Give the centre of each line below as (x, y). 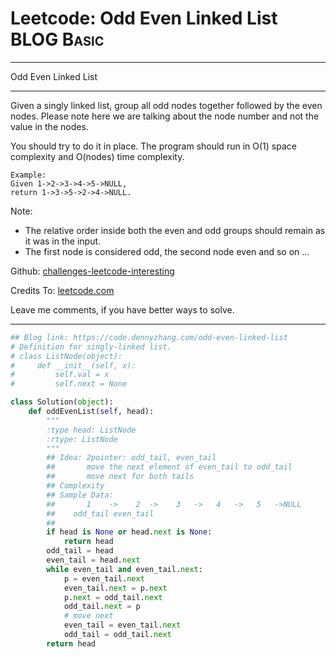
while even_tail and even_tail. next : (124, 569)
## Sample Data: (80, 495)
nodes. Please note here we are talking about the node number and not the (165, 116)
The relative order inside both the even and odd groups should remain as (175, 230)
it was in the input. (63, 241)
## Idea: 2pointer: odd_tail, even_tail (131, 458)
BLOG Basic (57, 39)
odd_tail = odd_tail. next (117, 635)
